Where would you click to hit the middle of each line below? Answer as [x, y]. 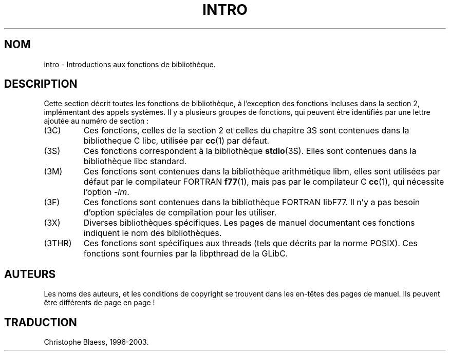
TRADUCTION [41, 322]
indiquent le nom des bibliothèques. [153, 233]
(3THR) [58, 243]
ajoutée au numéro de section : [96, 121]
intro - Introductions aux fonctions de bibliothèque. [130, 64]
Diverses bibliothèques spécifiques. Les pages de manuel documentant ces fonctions [249, 223]
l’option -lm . [106, 192]
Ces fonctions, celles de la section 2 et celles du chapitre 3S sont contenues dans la [246, 131]
